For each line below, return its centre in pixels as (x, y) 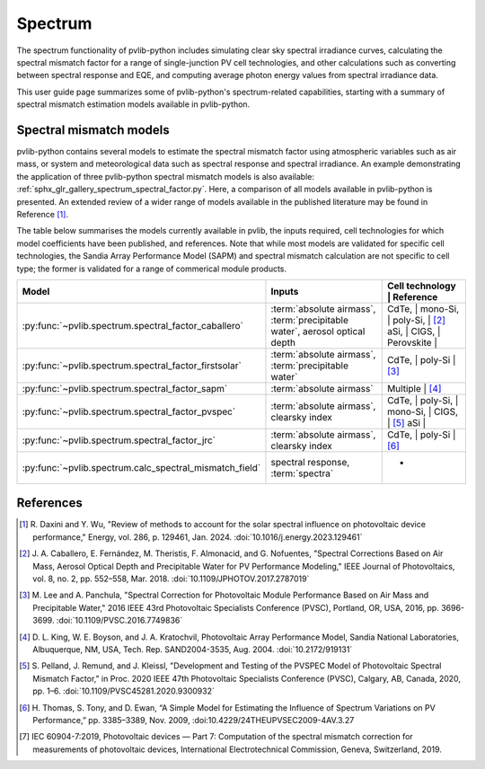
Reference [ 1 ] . (43, 214)
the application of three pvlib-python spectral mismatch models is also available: (165, 176)
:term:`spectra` (302, 473)
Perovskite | (412, 342)
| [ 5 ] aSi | (406, 422)
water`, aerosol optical (318, 331)
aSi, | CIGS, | (414, 331)
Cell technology (422, 286)
